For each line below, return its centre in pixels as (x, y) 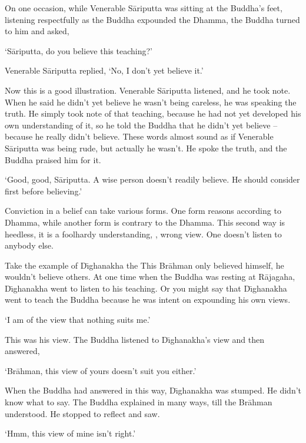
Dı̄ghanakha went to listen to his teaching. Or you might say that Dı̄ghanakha (146, 288)
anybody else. (29, 245)
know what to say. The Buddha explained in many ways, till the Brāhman (139, 402)
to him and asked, (37, 31)
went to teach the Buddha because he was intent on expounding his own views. (148, 300)
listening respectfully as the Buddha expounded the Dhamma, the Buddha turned (152, 19)
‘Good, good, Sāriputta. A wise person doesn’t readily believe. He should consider (152, 179)
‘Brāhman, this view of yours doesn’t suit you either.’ (101, 370)
